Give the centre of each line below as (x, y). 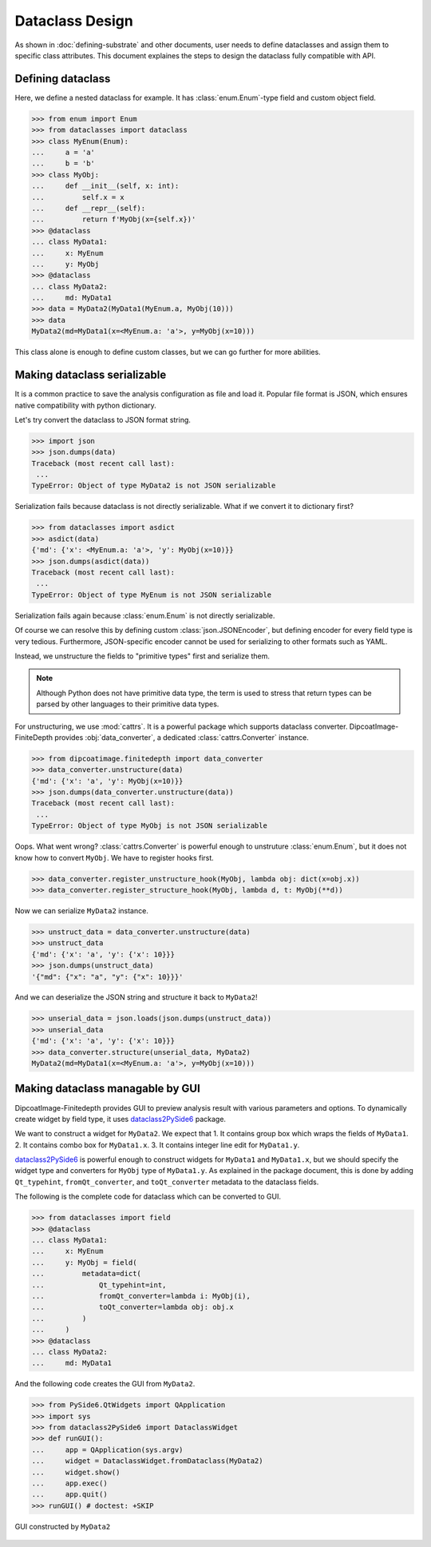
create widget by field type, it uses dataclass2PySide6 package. (121, 1119)
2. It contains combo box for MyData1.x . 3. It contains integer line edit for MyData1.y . (157, 1145)
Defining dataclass (63, 79)
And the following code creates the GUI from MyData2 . (105, 1384)
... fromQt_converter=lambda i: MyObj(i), (141, 1296)
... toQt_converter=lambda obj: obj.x (133, 1307)
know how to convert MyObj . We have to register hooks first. (115, 857)
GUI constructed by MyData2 (63, 1526)
